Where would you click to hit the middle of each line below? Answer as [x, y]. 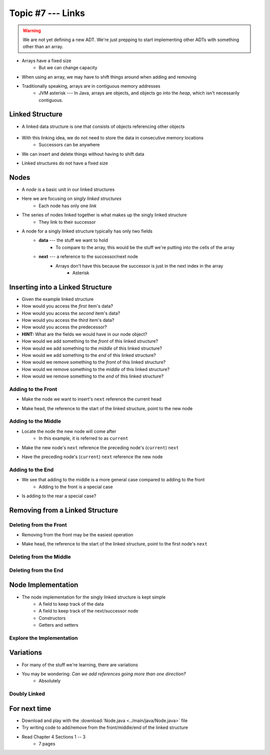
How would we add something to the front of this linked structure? [90, 341]
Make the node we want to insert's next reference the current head [92, 399]
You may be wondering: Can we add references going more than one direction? [104, 674]
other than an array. [43, 47]
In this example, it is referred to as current [83, 438]
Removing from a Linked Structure [64, 510]
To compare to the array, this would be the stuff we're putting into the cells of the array [145, 247]
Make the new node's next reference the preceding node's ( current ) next [100, 447]
